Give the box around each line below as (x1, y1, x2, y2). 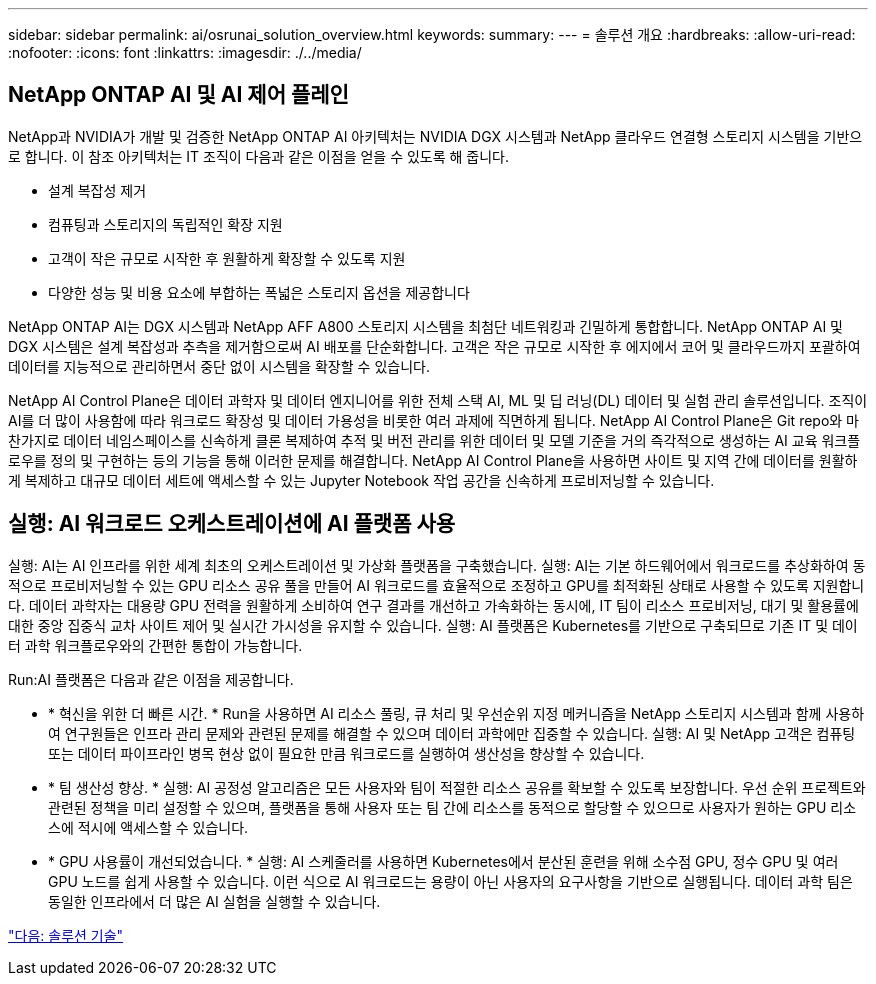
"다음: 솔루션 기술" (8, 926, 124, 944)
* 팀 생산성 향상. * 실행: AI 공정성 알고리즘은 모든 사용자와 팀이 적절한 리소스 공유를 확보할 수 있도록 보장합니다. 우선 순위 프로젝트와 (48, 778, 866, 796)
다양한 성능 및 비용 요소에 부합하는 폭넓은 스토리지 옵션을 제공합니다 (48, 283, 470, 301)
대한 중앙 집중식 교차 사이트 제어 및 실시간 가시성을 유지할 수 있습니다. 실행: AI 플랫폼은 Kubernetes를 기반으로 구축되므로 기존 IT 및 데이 (8, 616, 858, 634)
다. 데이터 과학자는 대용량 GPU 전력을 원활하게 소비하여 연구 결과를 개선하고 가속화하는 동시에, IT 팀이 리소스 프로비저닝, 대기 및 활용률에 (8, 596, 859, 614)
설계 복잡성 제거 (48, 181, 147, 199)
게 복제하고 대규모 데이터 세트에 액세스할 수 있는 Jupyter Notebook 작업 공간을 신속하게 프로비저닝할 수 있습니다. (8, 471, 715, 489)
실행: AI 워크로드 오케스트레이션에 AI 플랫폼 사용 (8, 511, 456, 537)
